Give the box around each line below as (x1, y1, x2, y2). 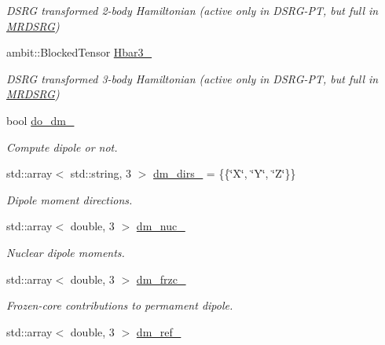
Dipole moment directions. (6, 191, 133, 207)
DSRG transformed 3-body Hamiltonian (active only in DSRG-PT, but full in (6, 70, 379, 86)
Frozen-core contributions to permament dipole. (6, 297, 233, 314)
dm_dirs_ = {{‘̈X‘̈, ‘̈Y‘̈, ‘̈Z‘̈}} (153, 165, 296, 182)
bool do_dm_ (6, 112, 75, 128)
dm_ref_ (136, 323, 181, 339)
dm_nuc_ (136, 218, 185, 234)
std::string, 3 (70, 165, 132, 182)
